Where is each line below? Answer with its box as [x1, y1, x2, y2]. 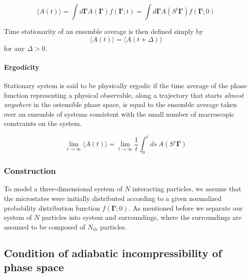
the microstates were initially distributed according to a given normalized [4, 193, 222, 203]
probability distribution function [4, 202, 100, 213]
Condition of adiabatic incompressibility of [4, 245, 222, 260]
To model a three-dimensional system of [4, 184, 123, 194]
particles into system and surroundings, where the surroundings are [42, 212, 242, 222]
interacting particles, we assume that [132, 184, 242, 194]
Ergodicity [4, 62, 40, 72]
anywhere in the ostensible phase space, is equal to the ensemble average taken [4, 99, 237, 109]
